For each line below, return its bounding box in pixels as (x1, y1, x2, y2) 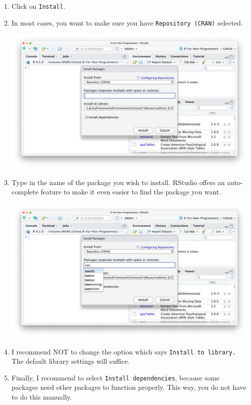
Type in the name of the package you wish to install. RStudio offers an (11, 177, 225, 187)
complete (11, 187, 39, 197)
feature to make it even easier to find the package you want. (40, 187, 221, 197)
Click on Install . (11, 1, 66, 11)
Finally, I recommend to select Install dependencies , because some (11, 372, 220, 382)
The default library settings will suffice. (11, 356, 130, 366)
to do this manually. (11, 392, 72, 402)
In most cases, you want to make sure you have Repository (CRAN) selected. (11, 17, 243, 27)
